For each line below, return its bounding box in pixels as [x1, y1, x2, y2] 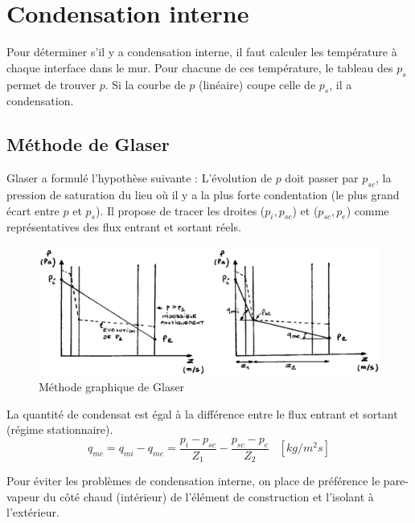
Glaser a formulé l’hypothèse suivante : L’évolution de [6, 170, 272, 186]
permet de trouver [6, 76, 96, 92]
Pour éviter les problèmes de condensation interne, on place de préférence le [6, 472, 380, 489]
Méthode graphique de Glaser [39, 378, 185, 395]
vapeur [6, 488, 40, 505]
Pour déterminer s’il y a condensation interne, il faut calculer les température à [6, 43, 397, 60]
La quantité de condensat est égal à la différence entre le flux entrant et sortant [6, 405, 398, 422]
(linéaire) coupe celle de [199, 76, 316, 92]
